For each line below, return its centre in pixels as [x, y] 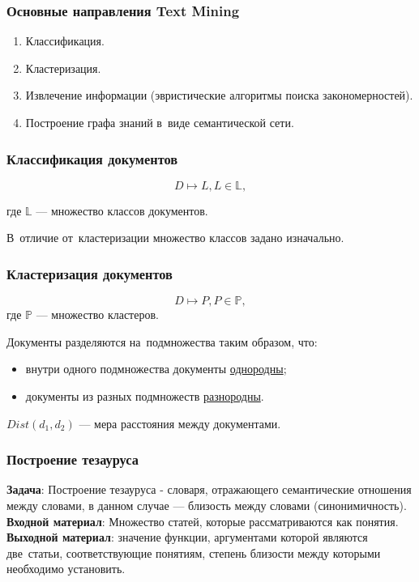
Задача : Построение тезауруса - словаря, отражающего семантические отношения [209, 489]
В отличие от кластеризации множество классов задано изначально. [175, 238]
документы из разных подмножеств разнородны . [145, 396]
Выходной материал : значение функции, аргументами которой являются [187, 537]
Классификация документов [92, 158]
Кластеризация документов [90, 273]
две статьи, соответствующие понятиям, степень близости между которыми [194, 552]
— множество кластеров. [97, 314]
